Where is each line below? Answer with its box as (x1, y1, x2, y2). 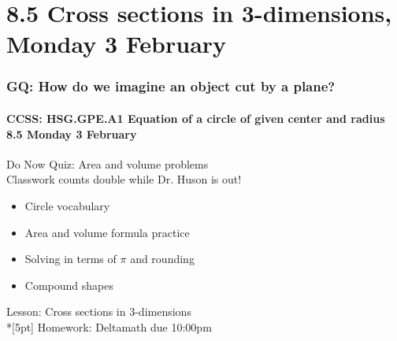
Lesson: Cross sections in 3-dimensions (6, 303, 191, 320)
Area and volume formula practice (24, 224, 190, 240)
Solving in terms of (24, 250, 117, 267)
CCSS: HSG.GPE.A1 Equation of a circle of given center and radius (6, 110, 385, 126)
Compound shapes (24, 276, 113, 293)
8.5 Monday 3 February (6, 125, 137, 142)
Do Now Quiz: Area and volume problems (6, 155, 209, 172)
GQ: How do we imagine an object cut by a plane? (6, 76, 336, 96)
